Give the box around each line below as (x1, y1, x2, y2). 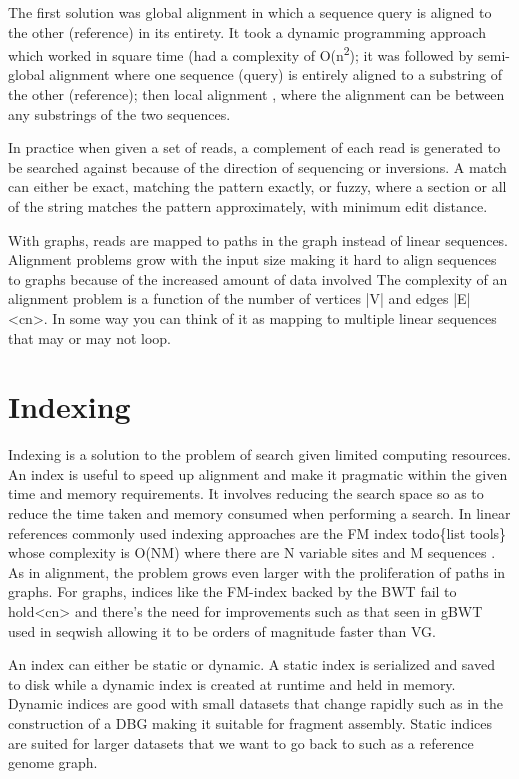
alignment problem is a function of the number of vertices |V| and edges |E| (8, 288, 471, 309)
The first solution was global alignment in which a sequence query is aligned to (8, 2, 492, 22)
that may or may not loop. (8, 327, 171, 348)
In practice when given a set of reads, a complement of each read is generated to (8, 137, 501, 158)
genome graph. (8, 752, 98, 773)
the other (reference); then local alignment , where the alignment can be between (8, 84, 505, 105)
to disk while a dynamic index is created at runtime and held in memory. (8, 673, 456, 694)
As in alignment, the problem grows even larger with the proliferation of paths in (8, 561, 506, 582)
